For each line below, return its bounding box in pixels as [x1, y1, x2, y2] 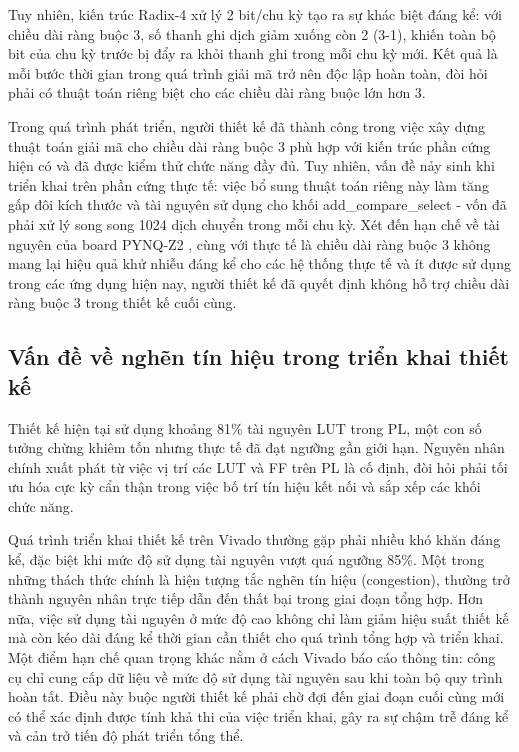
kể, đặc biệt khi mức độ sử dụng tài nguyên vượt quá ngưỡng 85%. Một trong [8, 549, 485, 570]
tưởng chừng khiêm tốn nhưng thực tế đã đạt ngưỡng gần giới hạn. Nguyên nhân [8, 437, 505, 458]
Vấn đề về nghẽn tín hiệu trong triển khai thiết [8, 341, 509, 372]
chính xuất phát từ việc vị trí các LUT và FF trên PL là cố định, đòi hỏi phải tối [8, 456, 508, 477]
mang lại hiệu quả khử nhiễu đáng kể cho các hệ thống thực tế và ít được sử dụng [8, 253, 511, 274]
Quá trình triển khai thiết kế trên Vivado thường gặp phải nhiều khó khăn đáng [8, 529, 501, 550]
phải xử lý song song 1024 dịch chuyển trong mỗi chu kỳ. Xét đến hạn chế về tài [8, 213, 500, 234]
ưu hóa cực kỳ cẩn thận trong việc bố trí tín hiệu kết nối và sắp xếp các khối [8, 476, 481, 497]
